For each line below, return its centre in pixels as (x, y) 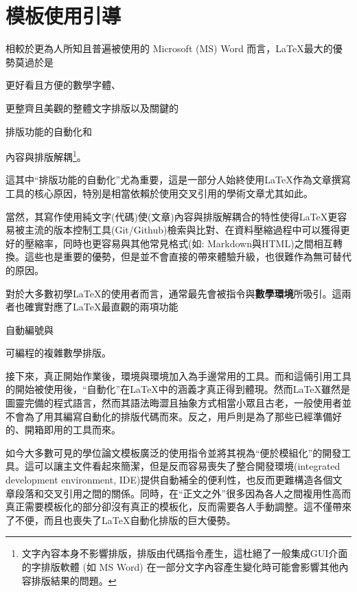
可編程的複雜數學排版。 (58, 353)
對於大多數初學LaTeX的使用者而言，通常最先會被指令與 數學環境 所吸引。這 (174, 293)
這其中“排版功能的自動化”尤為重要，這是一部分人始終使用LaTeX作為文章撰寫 (178, 180)
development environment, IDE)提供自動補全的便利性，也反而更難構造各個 (169, 480)
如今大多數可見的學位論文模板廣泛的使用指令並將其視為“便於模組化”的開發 (174, 452)
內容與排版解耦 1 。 (46, 156)
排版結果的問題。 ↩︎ (74, 580)
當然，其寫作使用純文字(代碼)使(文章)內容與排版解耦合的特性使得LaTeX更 (172, 216)
